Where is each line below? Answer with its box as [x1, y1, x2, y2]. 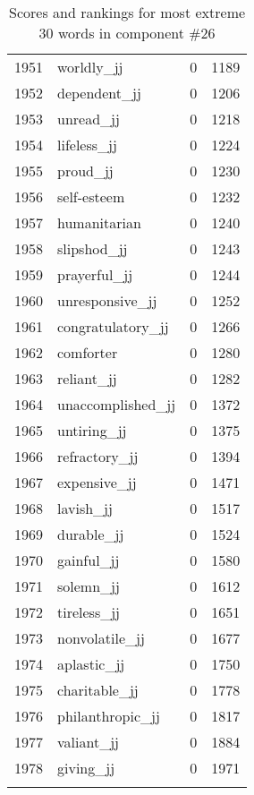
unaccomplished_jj [57, 394, 176, 415]
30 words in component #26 [38, 22, 216, 43]
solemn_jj [57, 576, 120, 596]
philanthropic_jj [57, 705, 160, 726]
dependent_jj [57, 82, 141, 103]
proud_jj [57, 160, 114, 181]
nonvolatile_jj [57, 628, 145, 648]
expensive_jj [57, 472, 137, 492]
